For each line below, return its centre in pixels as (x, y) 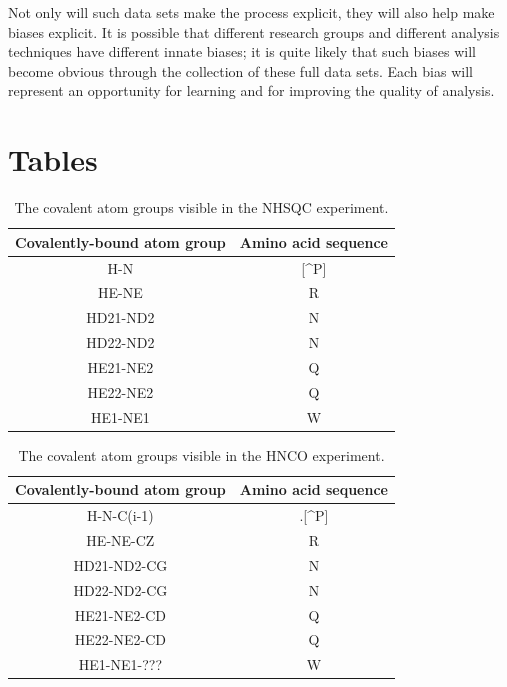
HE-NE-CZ (120, 539)
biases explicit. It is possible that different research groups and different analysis (254, 31)
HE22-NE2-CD (120, 639)
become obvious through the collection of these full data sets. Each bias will (240, 70)
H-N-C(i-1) (120, 515)
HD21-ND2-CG (120, 564)
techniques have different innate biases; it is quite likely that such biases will (242, 51)
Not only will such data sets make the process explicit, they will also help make (251, 12)
